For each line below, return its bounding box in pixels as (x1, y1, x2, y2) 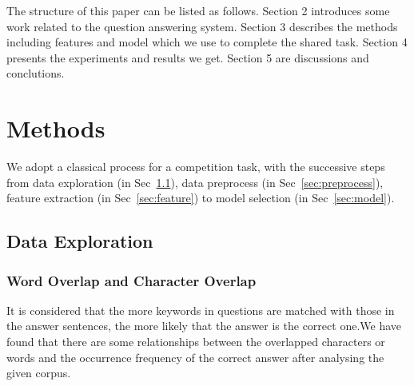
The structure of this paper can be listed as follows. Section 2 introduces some (6, 2, 390, 18)
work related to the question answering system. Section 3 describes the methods (6, 18, 398, 34)
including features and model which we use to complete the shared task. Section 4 (6, 34, 408, 50)
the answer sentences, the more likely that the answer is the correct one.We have (6, 317, 401, 334)
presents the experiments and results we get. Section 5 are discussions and (6, 49, 369, 66)
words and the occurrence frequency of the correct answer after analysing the (6, 348, 384, 365)
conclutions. (6, 65, 65, 82)
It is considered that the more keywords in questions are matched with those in (6, 301, 395, 318)
